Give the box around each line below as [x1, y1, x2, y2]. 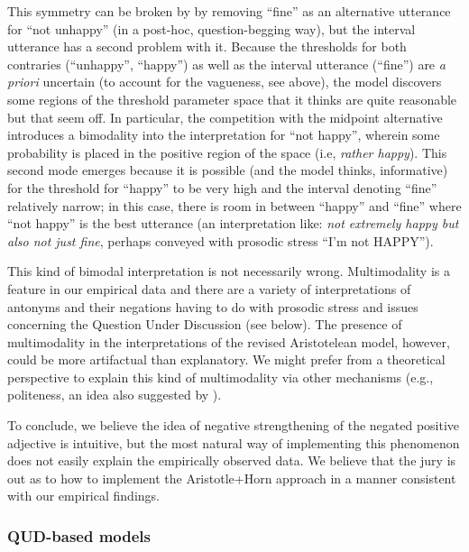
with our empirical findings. [7, 486, 160, 505]
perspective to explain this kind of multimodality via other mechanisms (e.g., [7, 367, 434, 386]
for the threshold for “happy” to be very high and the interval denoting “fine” [7, 178, 437, 197]
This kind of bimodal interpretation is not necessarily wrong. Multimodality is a [7, 262, 450, 281]
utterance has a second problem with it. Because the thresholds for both [7, 37, 407, 56]
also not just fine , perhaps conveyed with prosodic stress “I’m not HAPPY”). [7, 231, 434, 250]
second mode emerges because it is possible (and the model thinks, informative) [7, 161, 448, 179]
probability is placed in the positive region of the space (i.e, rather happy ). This [7, 143, 447, 161]
